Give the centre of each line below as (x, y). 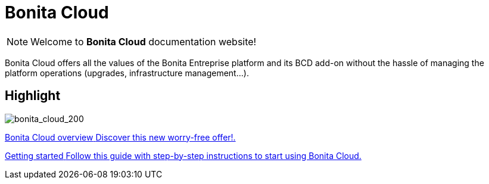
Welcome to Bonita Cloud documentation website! (144, 41)
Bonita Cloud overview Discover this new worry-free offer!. (120, 137)
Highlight (33, 96)
